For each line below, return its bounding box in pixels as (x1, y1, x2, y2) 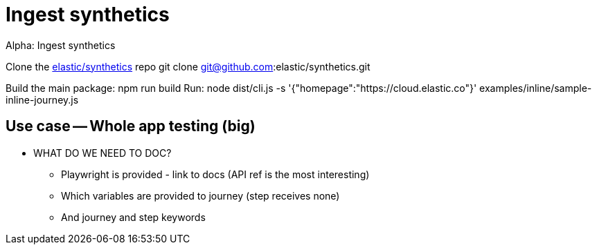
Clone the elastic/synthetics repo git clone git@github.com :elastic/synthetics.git (6, 60, 371, 73)
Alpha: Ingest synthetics (6, 39, 116, 51)
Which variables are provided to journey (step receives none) (61, 189, 340, 202)
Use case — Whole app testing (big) (6, 117, 256, 135)
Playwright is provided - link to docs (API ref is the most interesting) (61, 168, 370, 180)
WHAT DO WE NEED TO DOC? (33, 146, 172, 159)
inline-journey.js (6, 93, 79, 106)
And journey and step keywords (61, 211, 206, 223)
